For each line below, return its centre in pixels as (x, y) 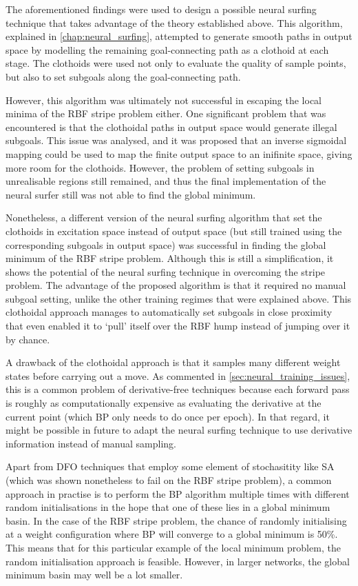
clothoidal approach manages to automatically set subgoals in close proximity (169, 312)
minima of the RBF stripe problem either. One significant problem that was (166, 113)
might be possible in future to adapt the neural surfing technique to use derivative (179, 430)
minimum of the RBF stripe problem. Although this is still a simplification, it (170, 258)
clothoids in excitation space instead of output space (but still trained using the (174, 231)
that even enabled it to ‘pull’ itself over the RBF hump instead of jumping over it (178, 326)
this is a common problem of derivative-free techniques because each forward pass (178, 389)
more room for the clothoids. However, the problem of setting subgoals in (160, 167)
